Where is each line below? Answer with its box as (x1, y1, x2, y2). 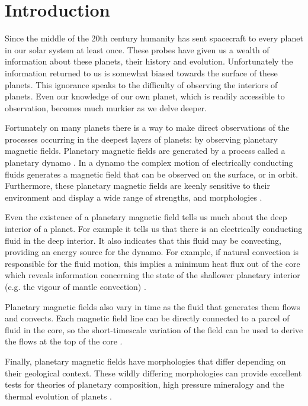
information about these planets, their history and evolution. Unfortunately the (5, 55, 293, 67)
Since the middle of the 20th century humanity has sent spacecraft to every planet (5, 32, 303, 44)
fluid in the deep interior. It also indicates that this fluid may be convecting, (5, 234, 281, 246)
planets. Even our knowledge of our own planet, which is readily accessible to (5, 90, 285, 102)
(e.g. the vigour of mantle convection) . (5, 281, 146, 292)
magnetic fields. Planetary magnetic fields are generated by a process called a (5, 144, 285, 157)
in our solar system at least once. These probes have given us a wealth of (5, 43, 269, 56)
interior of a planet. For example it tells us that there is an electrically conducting (5, 223, 303, 235)
